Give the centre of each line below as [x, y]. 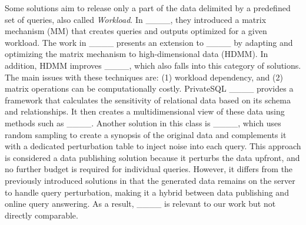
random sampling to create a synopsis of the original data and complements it [146, 134]
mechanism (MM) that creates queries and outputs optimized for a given [136, 31]
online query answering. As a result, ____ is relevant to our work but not [140, 204]
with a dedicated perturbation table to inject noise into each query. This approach [153, 146]
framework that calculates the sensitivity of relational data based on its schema [148, 100]
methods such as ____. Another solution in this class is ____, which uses [143, 122]
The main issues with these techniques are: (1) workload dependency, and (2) [144, 77]
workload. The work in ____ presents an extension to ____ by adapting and [149, 42]
